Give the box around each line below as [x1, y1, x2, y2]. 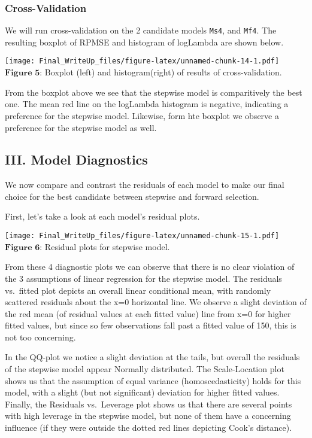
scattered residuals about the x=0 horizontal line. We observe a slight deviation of [5, 296, 307, 308]
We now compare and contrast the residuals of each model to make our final [5, 178, 284, 191]
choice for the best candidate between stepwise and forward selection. [5, 190, 259, 202]
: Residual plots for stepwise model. [40, 240, 170, 253]
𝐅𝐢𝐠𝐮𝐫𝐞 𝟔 [5, 243, 40, 252]
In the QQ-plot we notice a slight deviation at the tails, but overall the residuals [5, 351, 300, 363]
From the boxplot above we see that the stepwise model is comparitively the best [5, 86, 302, 98]
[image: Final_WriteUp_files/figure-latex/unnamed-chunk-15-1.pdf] [5, 232, 280, 241]
